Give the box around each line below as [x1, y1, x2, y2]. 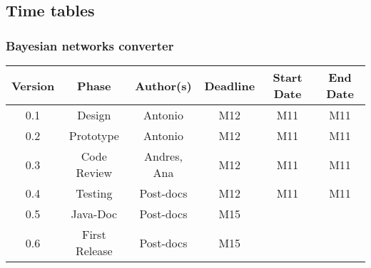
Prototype [68, 127, 119, 144]
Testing [76, 185, 113, 201]
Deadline [204, 77, 255, 94]
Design [77, 107, 111, 123]
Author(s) [135, 77, 192, 94]
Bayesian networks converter [6, 36, 174, 54]
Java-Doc [71, 205, 118, 222]
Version [11, 77, 55, 94]
